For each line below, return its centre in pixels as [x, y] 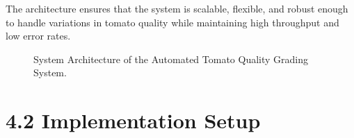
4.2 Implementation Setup [133, 120]
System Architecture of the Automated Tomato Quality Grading [171, 59]
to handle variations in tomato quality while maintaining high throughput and [172, 22]
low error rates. [38, 36]
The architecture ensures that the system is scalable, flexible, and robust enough [177, 8]
